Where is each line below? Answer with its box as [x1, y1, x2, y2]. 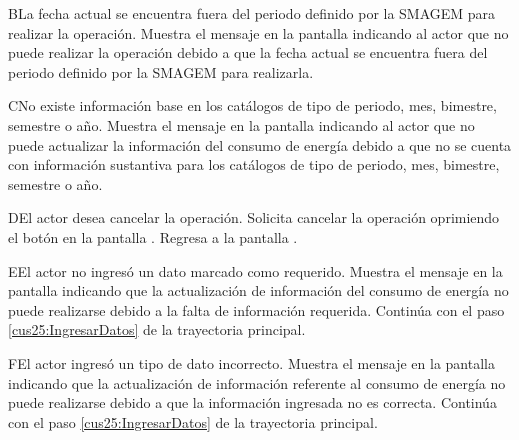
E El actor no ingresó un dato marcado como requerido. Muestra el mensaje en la [8, 260, 503, 281]
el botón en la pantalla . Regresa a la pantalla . [8, 226, 298, 247]
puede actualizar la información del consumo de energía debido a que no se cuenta [8, 134, 512, 155]
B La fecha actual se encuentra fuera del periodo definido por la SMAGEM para [8, 3, 496, 23]
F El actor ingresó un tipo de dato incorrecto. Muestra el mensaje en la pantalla [8, 352, 495, 373]
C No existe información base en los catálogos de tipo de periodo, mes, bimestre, [8, 95, 497, 116]
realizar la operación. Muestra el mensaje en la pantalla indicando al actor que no [8, 22, 509, 43]
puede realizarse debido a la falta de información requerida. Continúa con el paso [8, 299, 505, 320]
